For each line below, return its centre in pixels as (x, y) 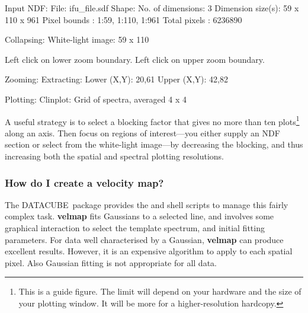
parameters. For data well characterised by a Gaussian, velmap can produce (144, 239)
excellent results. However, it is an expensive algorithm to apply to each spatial (149, 251)
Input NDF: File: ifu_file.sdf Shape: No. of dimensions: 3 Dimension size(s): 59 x (152, 8)
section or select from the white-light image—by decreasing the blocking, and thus (154, 144)
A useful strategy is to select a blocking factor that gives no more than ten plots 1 (152, 120)
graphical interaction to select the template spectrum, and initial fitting (135, 228)
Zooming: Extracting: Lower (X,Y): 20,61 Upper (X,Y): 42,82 (116, 79)
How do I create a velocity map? (84, 182)
